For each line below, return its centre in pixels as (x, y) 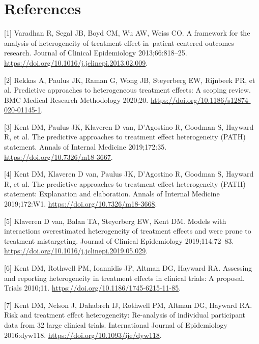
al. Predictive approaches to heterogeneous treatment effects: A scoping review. (127, 90)
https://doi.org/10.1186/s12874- (200, 99)
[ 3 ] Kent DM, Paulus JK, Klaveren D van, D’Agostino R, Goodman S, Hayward (129, 126)
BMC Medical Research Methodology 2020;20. (76, 99)
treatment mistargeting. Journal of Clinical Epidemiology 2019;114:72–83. (119, 240)
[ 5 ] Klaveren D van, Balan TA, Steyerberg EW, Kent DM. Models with (115, 221)
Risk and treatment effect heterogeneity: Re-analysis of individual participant (125, 315)
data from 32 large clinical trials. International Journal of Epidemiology (116, 324)
